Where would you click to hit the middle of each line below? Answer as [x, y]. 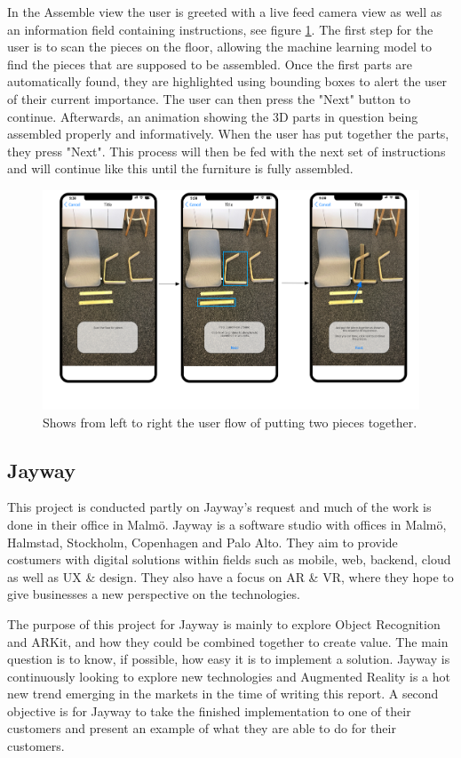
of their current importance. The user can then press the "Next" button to [209, 98]
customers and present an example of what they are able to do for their [202, 728]
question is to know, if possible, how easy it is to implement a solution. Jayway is [229, 659]
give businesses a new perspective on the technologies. [154, 594]
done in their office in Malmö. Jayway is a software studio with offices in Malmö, [227, 524]
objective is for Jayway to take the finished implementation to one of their [209, 710]
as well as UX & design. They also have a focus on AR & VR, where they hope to [230, 576]
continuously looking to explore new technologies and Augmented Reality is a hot [229, 676]
